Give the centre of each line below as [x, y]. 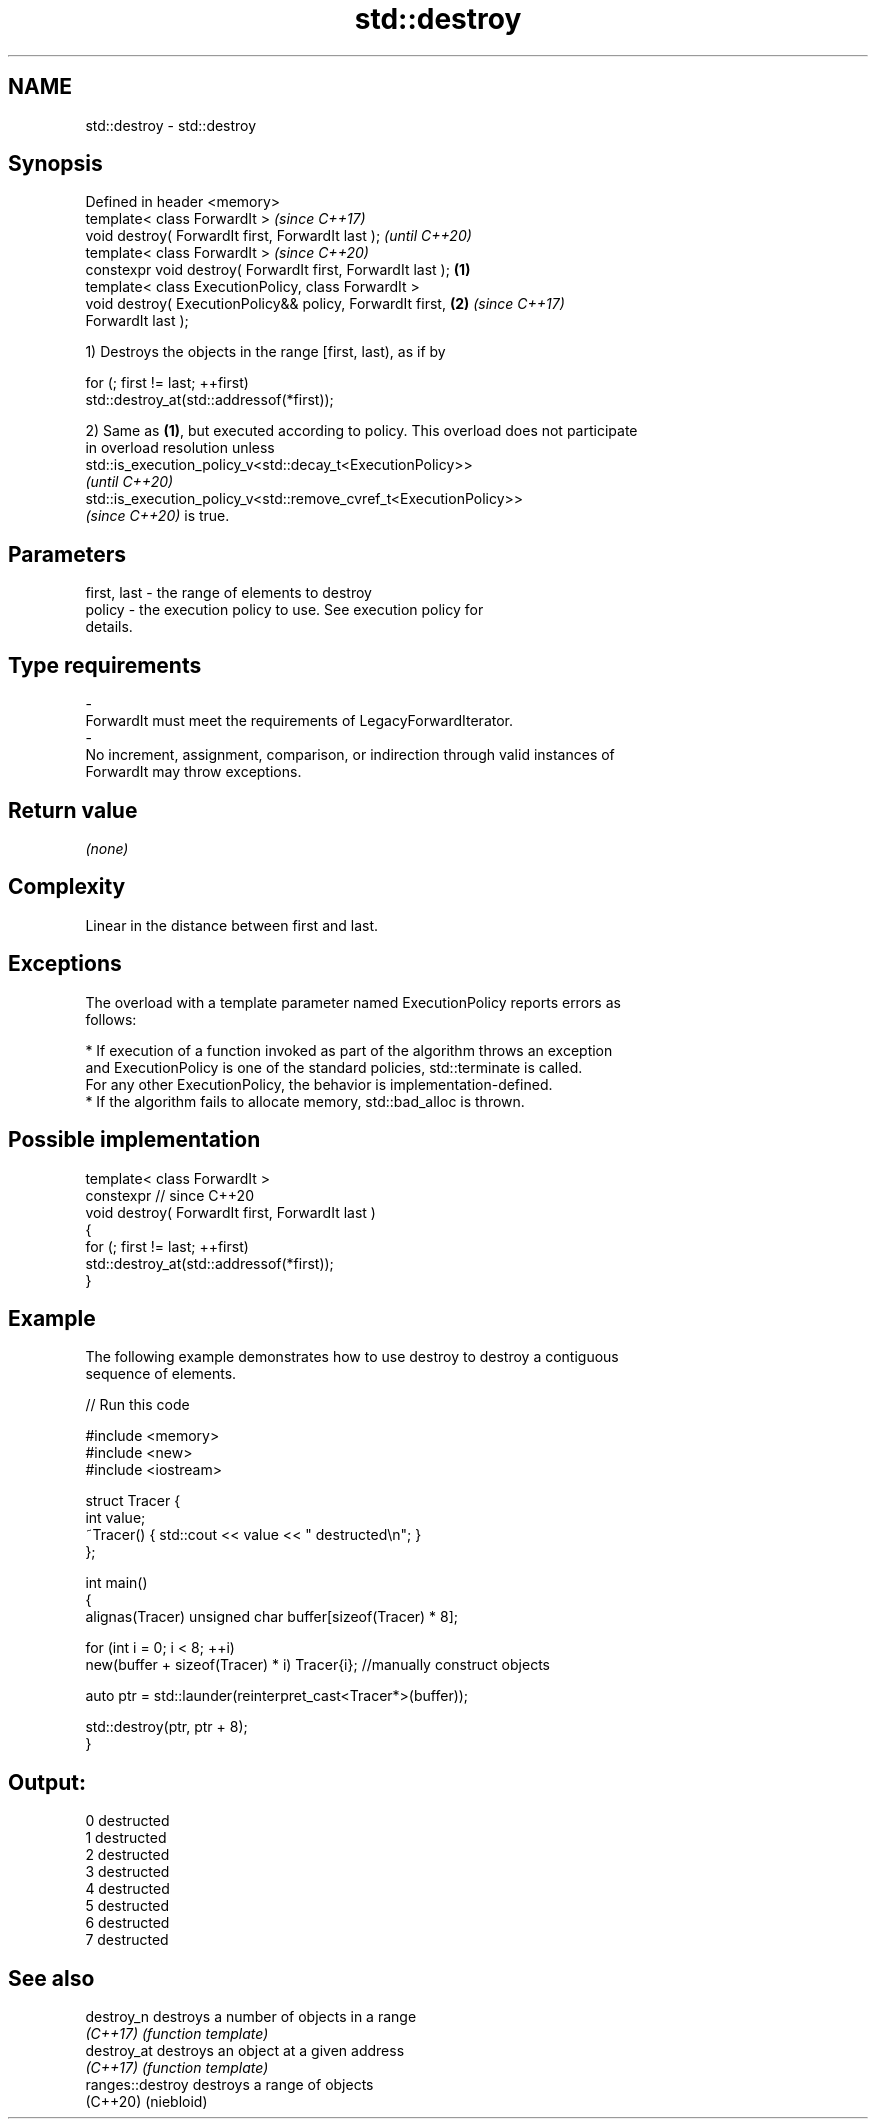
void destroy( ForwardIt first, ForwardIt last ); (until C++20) [278, 236]
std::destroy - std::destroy [171, 125]
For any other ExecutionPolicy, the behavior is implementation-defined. [319, 1084]
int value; [115, 1518]
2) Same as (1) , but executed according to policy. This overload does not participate [361, 431]
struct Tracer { [133, 1501]
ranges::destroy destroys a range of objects [229, 2085]
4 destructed [127, 1889]
